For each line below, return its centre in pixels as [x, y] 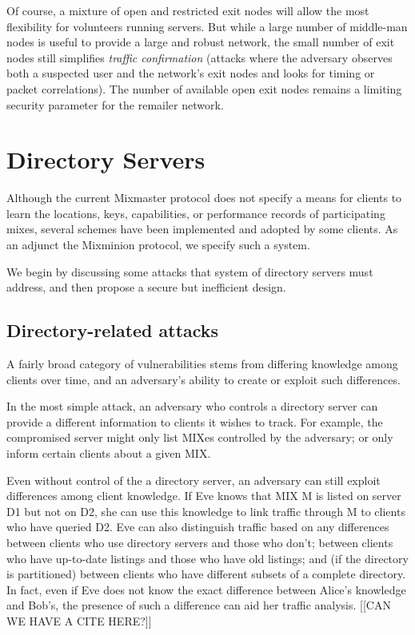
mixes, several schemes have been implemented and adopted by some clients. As [202, 229]
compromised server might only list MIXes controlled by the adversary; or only [200, 437]
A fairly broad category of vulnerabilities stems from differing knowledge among [202, 364]
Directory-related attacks [113, 330]
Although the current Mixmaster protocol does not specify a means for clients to [204, 198]
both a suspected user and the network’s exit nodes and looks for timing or [191, 73]
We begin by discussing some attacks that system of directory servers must [190, 271]
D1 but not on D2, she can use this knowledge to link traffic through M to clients [206, 511]
